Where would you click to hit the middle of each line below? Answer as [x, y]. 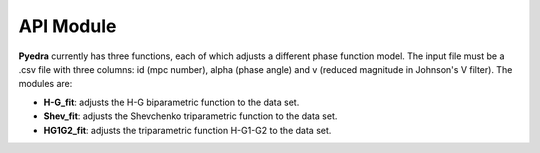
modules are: [45, 84]
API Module [67, 26]
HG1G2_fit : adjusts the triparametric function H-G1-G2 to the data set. [187, 130]
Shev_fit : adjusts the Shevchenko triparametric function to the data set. [190, 116]
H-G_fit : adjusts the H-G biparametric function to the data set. [171, 102]
